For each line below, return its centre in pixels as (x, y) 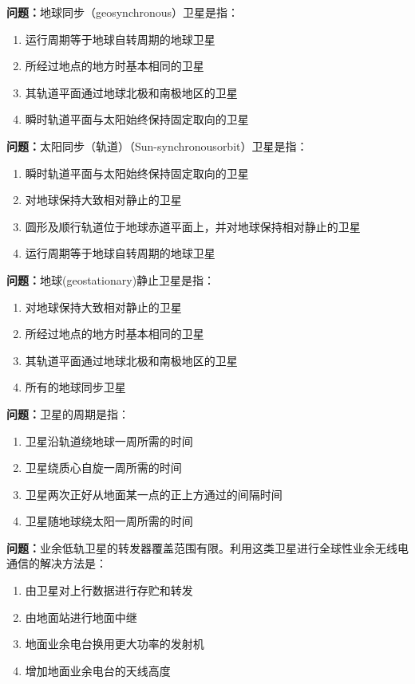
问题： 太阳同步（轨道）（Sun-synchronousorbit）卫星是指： (157, 145)
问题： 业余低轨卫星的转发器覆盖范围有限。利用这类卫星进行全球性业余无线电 (207, 547)
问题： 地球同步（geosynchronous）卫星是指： (123, 12)
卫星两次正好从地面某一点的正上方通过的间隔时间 (154, 494)
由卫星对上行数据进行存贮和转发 (109, 590)
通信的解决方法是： (57, 563)
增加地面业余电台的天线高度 (98, 670)
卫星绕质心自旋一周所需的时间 (103, 468)
